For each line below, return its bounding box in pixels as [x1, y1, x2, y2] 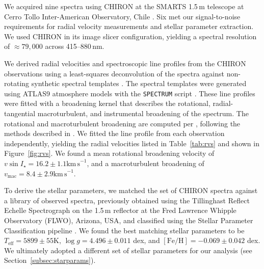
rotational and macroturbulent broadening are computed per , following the [4, 118, 241, 128]
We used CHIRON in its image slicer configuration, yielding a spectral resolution [4, 31, 257, 41]
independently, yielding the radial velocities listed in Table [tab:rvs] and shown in [4, 138, 259, 148]
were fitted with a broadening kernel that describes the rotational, [4, 98, 210, 109]
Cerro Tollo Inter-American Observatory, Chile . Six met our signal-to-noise [4, 11, 241, 21]
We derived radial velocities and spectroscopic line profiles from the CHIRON [4, 58, 246, 68]
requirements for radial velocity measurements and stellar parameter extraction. [4, 21, 254, 32]
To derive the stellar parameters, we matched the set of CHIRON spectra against [4, 185, 258, 196]
